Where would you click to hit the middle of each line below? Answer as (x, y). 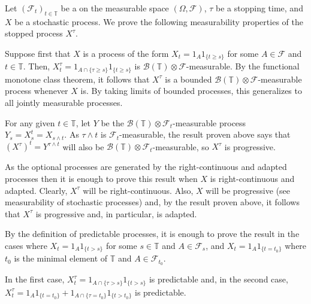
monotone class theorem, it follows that (77, 79)
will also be (83, 146)
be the (112, 122)
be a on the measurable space (115, 8)
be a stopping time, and (259, 8)
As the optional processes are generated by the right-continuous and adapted (146, 167)
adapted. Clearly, (36, 190)
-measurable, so (181, 146)
